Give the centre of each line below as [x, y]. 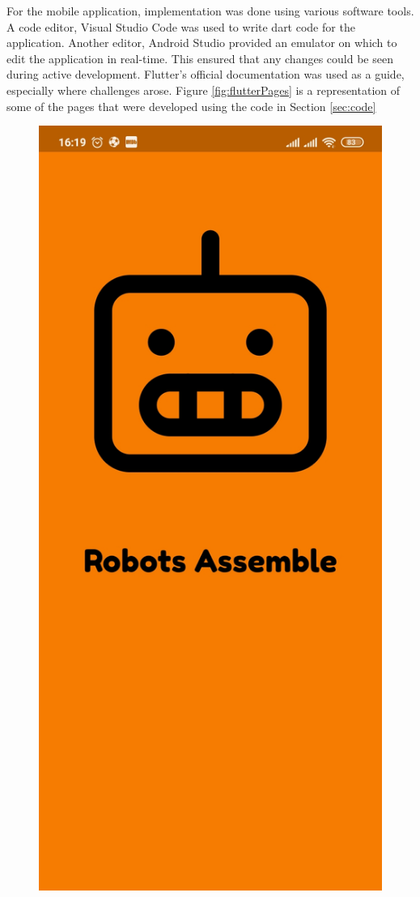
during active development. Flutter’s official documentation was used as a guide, [206, 74]
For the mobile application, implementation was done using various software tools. [210, 11]
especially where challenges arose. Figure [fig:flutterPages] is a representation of [204, 90]
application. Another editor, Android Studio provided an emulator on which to [202, 43]
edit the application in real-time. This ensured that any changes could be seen [200, 58]
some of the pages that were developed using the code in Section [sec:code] [191, 106]
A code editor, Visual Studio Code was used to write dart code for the [181, 26]
